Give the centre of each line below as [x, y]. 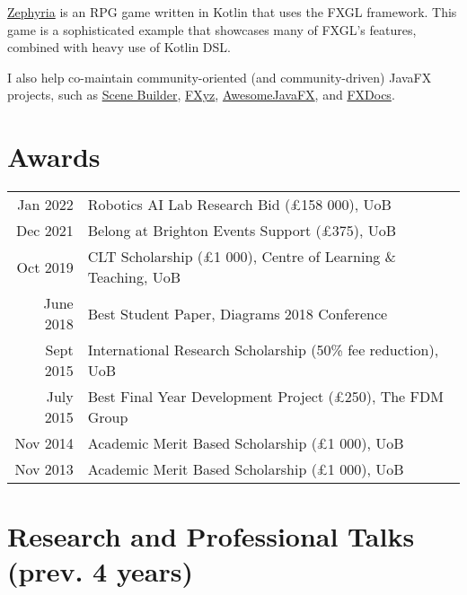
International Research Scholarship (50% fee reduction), [263, 350]
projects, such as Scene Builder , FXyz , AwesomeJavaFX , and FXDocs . [201, 95]
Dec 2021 [44, 231]
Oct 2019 [45, 267]
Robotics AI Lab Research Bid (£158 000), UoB [239, 205]
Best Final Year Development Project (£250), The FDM [265, 397]
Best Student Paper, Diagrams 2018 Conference [238, 313]
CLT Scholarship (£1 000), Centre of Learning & [242, 257]
